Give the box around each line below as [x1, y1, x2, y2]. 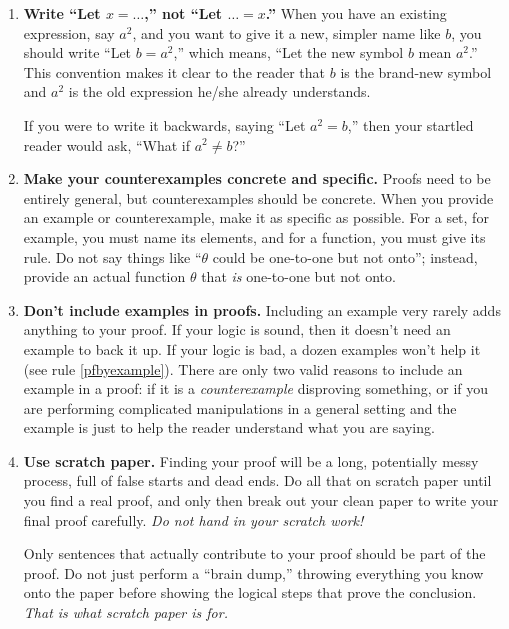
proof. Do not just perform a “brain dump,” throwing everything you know [23, 562, 484, 583]
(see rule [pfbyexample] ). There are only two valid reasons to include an [23, 358, 463, 379]
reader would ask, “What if [23, 134, 191, 155]
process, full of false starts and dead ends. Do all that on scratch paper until [23, 470, 492, 491]
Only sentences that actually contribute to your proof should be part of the [23, 543, 486, 564]
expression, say [23, 22, 115, 43]
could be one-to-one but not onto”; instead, [212, 246, 478, 267]
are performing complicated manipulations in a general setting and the [23, 397, 457, 418]
